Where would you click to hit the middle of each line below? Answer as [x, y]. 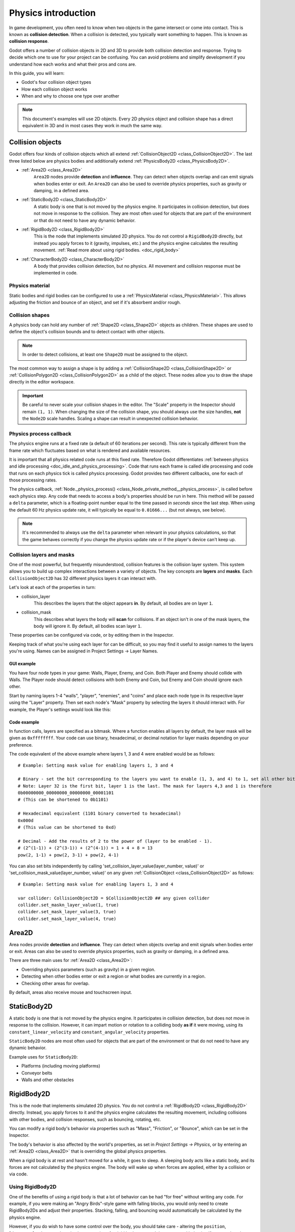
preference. [21, 745]
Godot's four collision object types [56, 82]
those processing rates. [33, 480]
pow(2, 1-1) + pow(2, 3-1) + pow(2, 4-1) [68, 855]
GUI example [23, 664]
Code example [24, 722]
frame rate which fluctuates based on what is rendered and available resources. [90, 450]
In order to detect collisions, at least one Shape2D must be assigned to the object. [105, 354]
